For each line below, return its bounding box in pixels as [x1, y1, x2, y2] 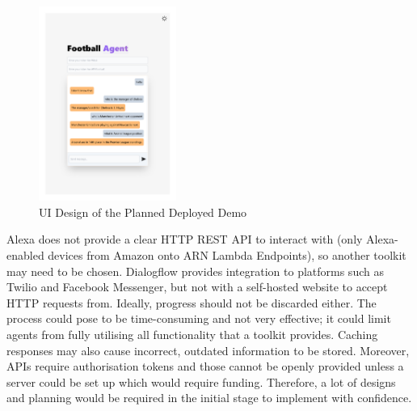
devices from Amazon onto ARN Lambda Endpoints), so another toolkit [48, 246, 406, 263]
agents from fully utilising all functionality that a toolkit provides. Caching [6, 325, 378, 342]
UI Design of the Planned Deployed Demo [39, 203, 247, 220]
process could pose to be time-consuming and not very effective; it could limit [6, 310, 391, 327]
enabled [6, 246, 44, 263]
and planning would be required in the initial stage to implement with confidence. [6, 389, 412, 406]
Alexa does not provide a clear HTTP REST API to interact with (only [6, 231, 363, 248]
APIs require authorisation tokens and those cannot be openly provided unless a [6, 358, 404, 375]
